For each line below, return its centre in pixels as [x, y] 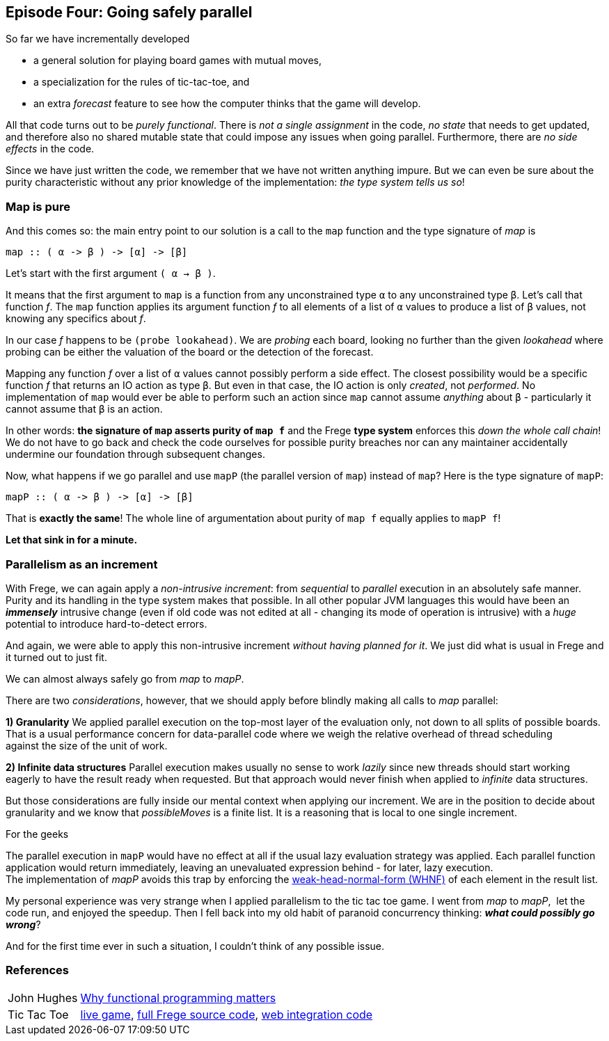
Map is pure [38, 206]
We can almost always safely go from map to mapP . [125, 678]
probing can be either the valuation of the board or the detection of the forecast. [190, 352]
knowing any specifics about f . [76, 319]
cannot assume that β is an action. [84, 409]
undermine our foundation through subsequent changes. [135, 454]
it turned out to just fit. [56, 657]
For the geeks [37, 834]
